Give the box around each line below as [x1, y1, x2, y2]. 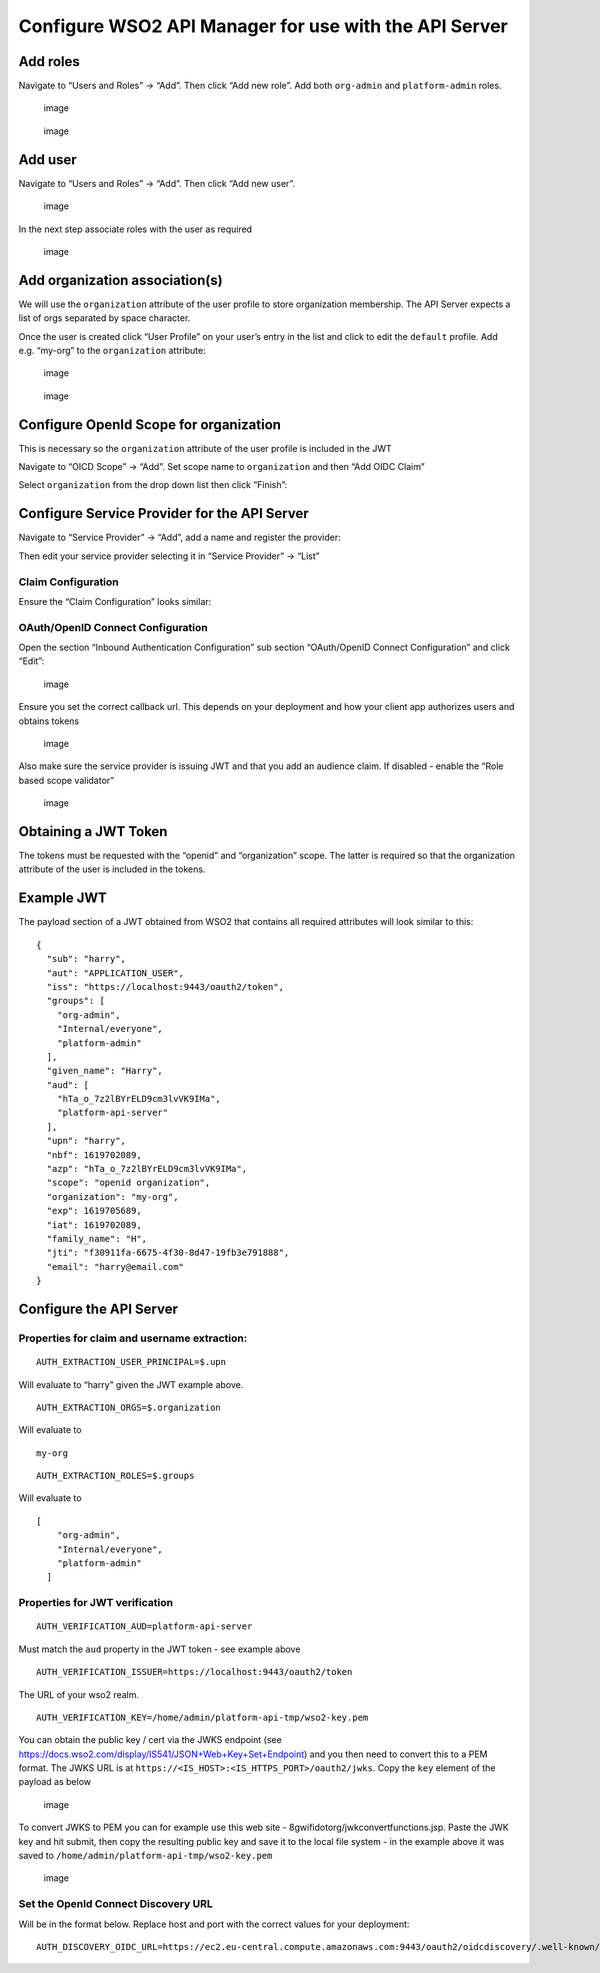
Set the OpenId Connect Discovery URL [18, 1897, 214, 1911]
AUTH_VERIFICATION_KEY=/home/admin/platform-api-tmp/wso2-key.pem [36, 1711, 369, 1723]
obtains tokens [18, 715, 80, 727]
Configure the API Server [18, 1300, 179, 1317]
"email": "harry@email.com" [46, 1261, 185, 1272]
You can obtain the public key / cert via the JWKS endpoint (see [18, 1734, 282, 1746]
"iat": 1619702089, [46, 1219, 142, 1230]
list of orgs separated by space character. [18, 312, 191, 324]
